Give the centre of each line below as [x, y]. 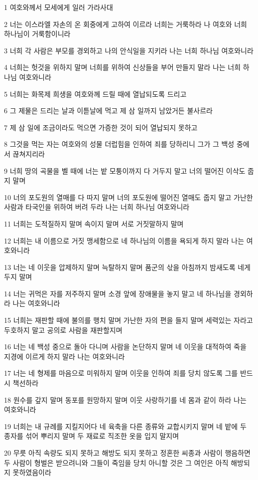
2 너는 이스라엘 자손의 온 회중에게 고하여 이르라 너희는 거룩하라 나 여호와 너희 [126, 24]
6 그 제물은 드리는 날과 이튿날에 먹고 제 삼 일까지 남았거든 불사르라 [108, 111]
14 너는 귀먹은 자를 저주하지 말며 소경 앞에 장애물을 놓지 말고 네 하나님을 [118, 293]
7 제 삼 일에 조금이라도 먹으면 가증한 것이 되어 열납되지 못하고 [101, 127]
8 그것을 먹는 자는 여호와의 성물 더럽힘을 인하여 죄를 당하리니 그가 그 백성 [119, 144]
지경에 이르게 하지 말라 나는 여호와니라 [64, 356]
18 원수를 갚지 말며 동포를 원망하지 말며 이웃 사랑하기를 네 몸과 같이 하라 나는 [125, 399]
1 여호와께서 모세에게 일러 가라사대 [59, 7]
